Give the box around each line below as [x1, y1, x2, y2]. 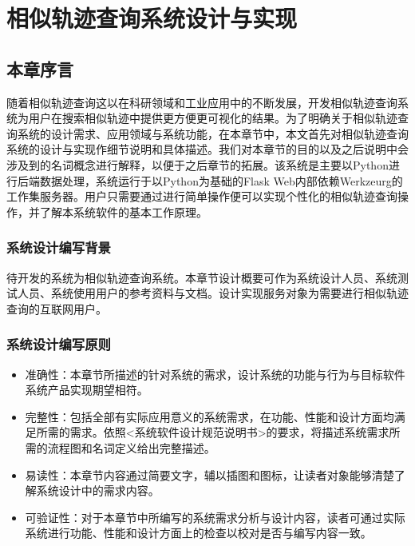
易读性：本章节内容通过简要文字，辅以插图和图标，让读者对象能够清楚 [25, 466, 394, 483]
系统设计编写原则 [6, 334, 111, 354]
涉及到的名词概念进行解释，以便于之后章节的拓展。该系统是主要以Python [6, 156, 389, 173]
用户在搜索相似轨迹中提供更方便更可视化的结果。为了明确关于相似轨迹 [28, 110, 397, 126]
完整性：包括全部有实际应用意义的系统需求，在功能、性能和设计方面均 [25, 408, 394, 424]
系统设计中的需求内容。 [36, 482, 160, 499]
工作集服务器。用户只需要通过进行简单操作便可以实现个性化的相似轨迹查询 [6, 188, 397, 205]
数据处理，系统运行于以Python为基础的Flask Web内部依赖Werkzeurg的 [39, 172, 403, 189]
